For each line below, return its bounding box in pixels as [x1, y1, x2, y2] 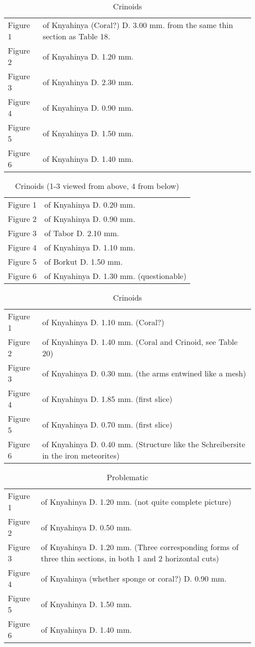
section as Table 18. [43, 31, 110, 42]
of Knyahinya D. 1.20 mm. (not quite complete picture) [41, 495, 231, 507]
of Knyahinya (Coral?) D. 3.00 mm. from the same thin [43, 19, 233, 31]
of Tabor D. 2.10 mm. [44, 227, 119, 239]
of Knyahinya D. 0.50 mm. [41, 521, 132, 533]
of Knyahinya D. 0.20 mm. [44, 199, 135, 210]
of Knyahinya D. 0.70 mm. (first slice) [42, 418, 173, 430]
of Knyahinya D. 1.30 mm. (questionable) [44, 270, 187, 281]
